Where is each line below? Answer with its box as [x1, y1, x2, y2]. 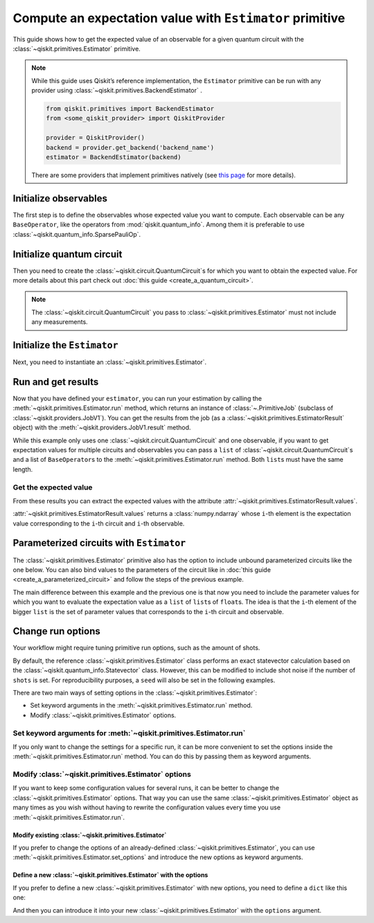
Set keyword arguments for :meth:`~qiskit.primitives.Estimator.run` [12, 728, 246, 737]
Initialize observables [12, 192, 107, 204]
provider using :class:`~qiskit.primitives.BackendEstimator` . [31, 87, 202, 95]
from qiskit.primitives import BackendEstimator [46, 105, 215, 113]
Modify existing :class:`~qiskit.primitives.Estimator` [12, 831, 167, 839]
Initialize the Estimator [12, 339, 118, 351]
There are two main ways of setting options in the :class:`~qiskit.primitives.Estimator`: [12, 688, 258, 697]
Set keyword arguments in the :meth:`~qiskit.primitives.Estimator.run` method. [30, 701, 253, 710]
